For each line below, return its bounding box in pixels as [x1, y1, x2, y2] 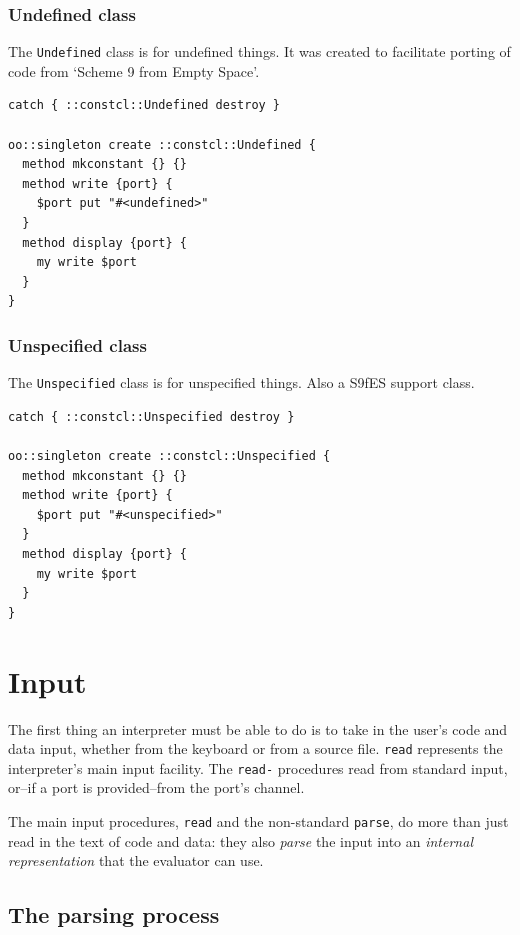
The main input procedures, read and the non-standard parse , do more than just [8, 811, 509, 832]
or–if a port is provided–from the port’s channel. [8, 777, 305, 798]
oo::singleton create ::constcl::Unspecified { [8, 449, 331, 464]
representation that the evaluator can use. [8, 850, 264, 871]
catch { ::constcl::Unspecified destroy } [8, 409, 295, 424]
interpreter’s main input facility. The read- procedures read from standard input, [8, 757, 508, 778]
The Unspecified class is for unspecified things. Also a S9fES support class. [8, 372, 475, 393]
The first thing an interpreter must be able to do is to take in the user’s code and [8, 718, 508, 739]
